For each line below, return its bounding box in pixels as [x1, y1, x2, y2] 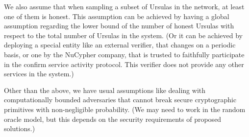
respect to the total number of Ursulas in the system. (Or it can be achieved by [4, 30, 243, 40]
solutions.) [4, 123, 35, 134]
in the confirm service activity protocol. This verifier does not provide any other [4, 59, 244, 69]
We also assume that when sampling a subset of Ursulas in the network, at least [4, 1, 245, 11]
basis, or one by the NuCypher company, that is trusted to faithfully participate [4, 49, 245, 59]
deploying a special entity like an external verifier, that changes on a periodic [4, 40, 236, 50]
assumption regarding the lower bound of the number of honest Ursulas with [4, 21, 234, 31]
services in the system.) [4, 68, 74, 79]
